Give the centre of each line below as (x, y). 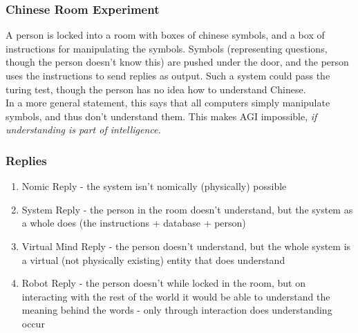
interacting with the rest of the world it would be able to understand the (176, 296)
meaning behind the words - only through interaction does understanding (177, 310)
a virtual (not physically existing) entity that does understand (153, 259)
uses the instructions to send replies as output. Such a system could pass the (168, 75)
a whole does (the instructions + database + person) (134, 223)
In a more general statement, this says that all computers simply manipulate (168, 103)
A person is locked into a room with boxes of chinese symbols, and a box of (165, 35)
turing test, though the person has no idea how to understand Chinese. (156, 89)
